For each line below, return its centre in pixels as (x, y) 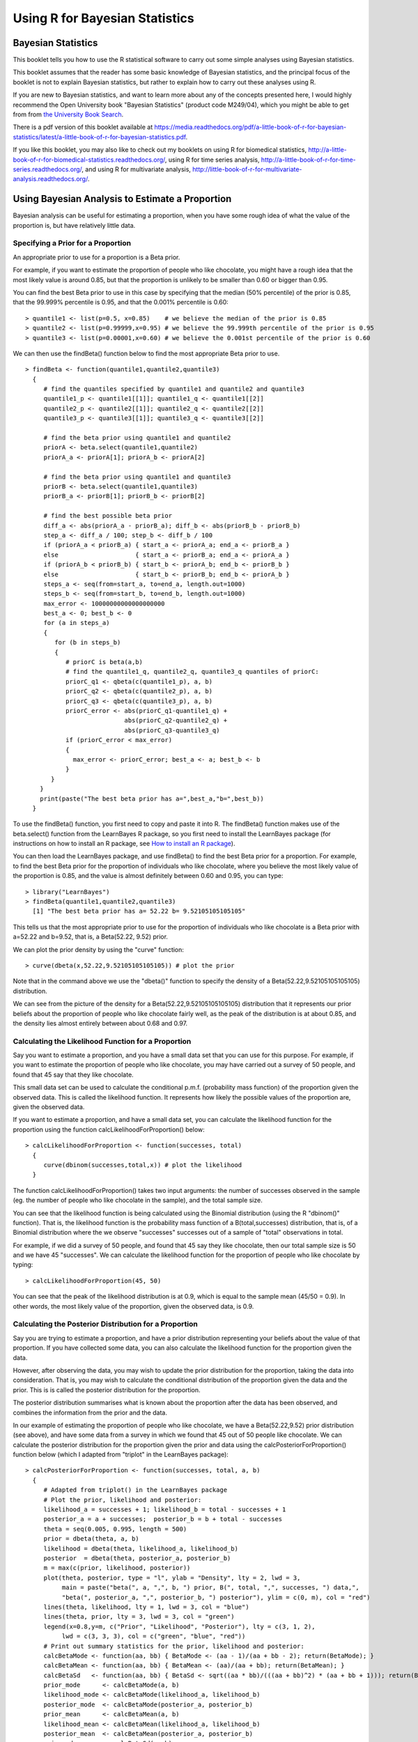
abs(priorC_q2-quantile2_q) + (176, 720)
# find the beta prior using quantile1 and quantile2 (137, 438)
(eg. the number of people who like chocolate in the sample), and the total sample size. (138, 1200)
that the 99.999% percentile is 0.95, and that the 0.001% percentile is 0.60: (121, 302)
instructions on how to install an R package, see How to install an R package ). (124, 844)
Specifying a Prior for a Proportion (72, 243)
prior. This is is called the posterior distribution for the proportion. (107, 1389)
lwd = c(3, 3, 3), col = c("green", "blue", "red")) (154, 1636)
